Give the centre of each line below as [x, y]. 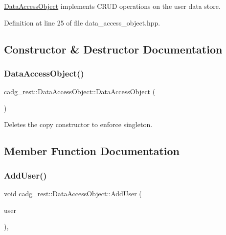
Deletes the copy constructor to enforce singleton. [78, 124]
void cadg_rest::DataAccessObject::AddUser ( [73, 193]
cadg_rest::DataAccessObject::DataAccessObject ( [80, 91]
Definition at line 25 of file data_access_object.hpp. [82, 22]
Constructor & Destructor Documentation [113, 49]
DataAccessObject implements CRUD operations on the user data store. [112, 6]
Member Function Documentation [92, 151]
